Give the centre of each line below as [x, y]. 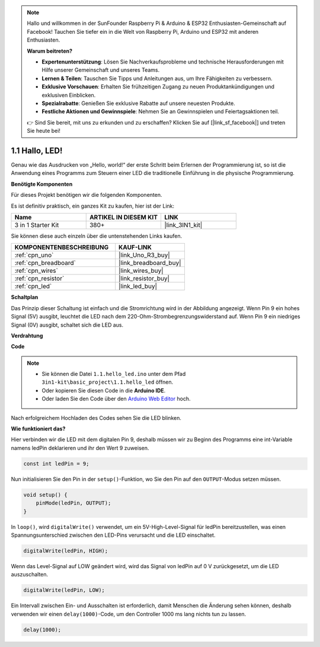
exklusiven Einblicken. [69, 95]
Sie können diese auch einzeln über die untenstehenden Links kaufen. [97, 236]
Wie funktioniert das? [38, 429]
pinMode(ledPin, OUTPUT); [73, 503]
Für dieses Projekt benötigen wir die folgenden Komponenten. [87, 195]
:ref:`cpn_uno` [34, 255]
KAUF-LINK [135, 247]
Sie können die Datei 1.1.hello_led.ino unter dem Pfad [114, 374]
